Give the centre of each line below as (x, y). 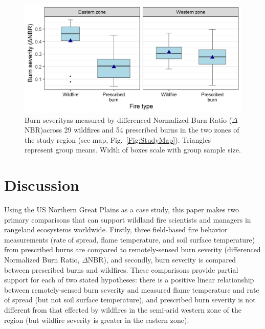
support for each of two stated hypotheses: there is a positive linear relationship (129, 280)
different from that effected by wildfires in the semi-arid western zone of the (123, 310)
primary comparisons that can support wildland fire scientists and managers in (128, 219)
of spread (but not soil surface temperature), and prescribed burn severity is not (130, 300)
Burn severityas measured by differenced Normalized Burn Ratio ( (128, 119)
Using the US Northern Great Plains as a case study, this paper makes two (122, 210)
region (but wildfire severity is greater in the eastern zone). (97, 320)
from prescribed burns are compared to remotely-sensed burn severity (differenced (132, 249)
